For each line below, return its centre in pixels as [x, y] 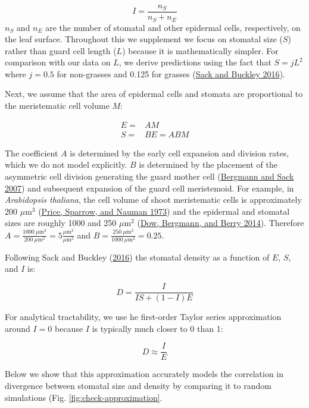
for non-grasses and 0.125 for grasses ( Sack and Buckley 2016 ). [171, 73]
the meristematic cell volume [57, 106]
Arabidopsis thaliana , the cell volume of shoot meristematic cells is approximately [153, 200]
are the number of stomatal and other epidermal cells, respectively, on [173, 27]
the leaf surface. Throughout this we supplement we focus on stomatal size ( [144, 39]
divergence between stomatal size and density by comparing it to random [138, 385]
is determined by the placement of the [208, 164]
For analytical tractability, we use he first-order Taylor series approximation [143, 317]
